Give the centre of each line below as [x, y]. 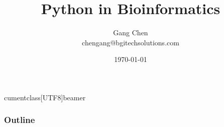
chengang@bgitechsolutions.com [131, 42]
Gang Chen [131, 33]
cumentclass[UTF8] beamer [45, 97]
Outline [20, 120]
